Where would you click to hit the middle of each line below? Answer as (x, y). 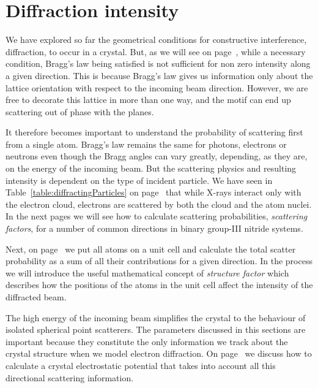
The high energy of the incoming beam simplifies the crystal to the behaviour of (156, 317)
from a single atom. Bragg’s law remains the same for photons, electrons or (146, 144)
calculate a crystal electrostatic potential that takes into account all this (141, 365)
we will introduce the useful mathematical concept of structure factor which (147, 272)
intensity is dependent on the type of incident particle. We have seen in (139, 180)
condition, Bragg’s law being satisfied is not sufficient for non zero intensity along (158, 63)
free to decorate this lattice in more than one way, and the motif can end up (148, 100)
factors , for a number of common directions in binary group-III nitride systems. (154, 228)
